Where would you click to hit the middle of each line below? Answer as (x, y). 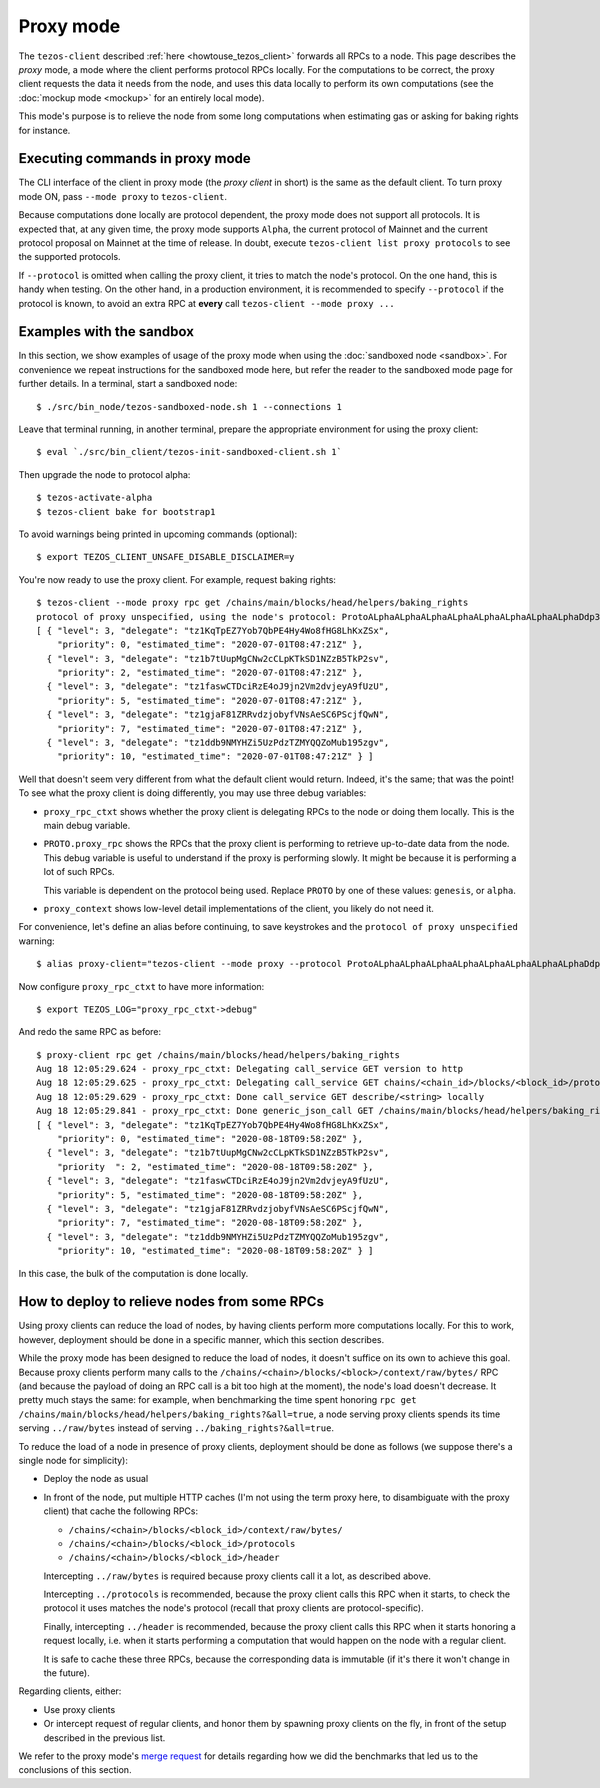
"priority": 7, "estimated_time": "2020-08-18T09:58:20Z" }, (210, 1223)
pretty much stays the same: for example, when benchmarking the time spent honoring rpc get (217, 1400)
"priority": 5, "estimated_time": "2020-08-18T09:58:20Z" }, (210, 1194)
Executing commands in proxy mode (135, 158)
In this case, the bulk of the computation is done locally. (133, 1273)
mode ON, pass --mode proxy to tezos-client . (122, 196)
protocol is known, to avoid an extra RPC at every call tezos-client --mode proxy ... (206, 303)
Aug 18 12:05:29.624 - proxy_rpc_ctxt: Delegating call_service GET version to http (250, 1069)
